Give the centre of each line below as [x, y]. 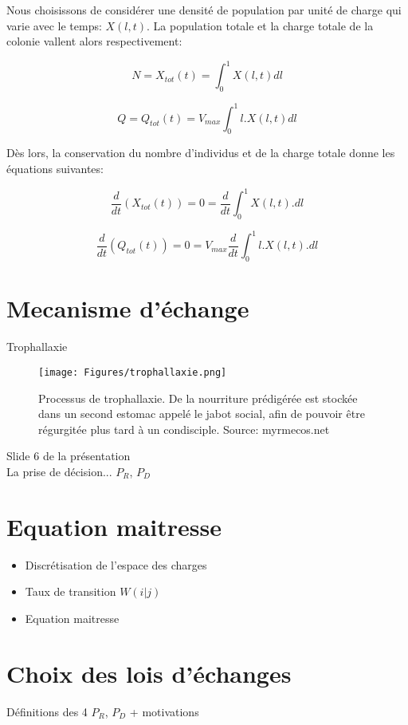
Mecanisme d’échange [128, 308]
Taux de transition [71, 591]
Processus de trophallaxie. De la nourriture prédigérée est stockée [198, 398]
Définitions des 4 [47, 711]
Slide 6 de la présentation [69, 456]
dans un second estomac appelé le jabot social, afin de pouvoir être [202, 414]
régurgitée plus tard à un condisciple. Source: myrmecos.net [184, 429]
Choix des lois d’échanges [149, 673]
